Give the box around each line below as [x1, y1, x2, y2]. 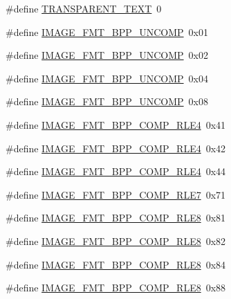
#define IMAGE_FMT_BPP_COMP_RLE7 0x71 [6, 187, 226, 201]
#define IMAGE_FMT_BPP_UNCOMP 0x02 [6, 48, 208, 62]
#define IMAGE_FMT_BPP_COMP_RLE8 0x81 [6, 210, 226, 225]
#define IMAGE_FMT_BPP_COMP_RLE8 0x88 [6, 280, 226, 295]
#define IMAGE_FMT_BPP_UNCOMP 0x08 [6, 94, 208, 109]
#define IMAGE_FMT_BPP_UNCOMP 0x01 [6, 24, 208, 39]
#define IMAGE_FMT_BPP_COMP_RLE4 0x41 [6, 117, 226, 132]
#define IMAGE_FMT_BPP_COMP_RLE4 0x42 [6, 141, 226, 155]
